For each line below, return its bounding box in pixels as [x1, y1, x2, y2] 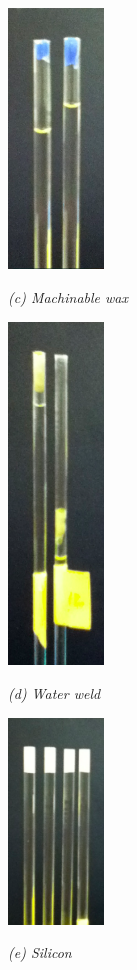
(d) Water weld [8, 682, 101, 703]
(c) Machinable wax [8, 287, 128, 308]
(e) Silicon [8, 942, 72, 963]
